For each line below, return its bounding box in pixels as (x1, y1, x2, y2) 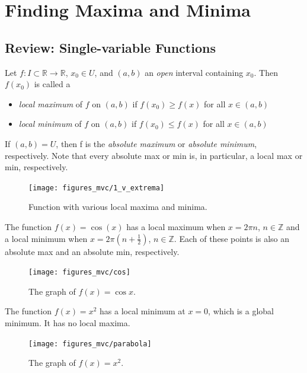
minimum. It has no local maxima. (5, 317, 130, 329)
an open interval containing (145, 66, 244, 78)
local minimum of (18, 117, 82, 130)
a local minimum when (5, 232, 88, 244)
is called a (34, 78, 71, 90)
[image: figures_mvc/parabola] (28, 339, 152, 348)
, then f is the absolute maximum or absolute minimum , (56, 137, 257, 149)
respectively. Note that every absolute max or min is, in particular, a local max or (5, 149, 303, 161)
